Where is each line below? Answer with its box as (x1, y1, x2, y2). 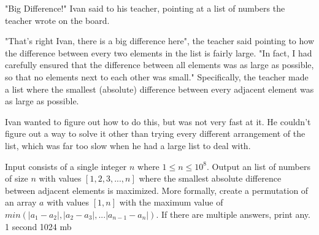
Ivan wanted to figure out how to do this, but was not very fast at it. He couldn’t (5, 115, 311, 128)
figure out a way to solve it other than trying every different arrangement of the (5, 127, 306, 140)
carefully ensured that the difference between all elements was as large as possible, (5, 58, 314, 71)
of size (5, 172, 28, 185)
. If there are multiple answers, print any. (156, 207, 310, 220)
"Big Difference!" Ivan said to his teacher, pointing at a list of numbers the (5, 2, 285, 14)
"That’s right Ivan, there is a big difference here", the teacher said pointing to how (5, 34, 314, 47)
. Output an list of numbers (206, 160, 310, 172)
